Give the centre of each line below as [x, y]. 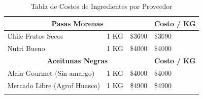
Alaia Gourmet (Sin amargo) [51, 73]
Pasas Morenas [77, 23]
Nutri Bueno [26, 48]
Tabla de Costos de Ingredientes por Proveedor [101, 6]
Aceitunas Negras [77, 61]
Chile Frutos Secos [35, 36]
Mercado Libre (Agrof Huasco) [54, 85]
